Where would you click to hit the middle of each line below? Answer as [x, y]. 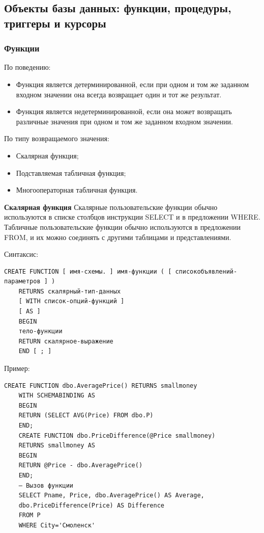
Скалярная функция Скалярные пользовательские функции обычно [111, 207]
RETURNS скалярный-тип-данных [70, 291]
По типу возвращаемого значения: [57, 138]
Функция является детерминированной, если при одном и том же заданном [133, 84]
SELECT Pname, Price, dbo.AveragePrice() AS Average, [111, 496]
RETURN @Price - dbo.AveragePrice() [81, 465]
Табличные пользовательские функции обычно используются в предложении [123, 226]
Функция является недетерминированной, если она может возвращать [124, 111]
